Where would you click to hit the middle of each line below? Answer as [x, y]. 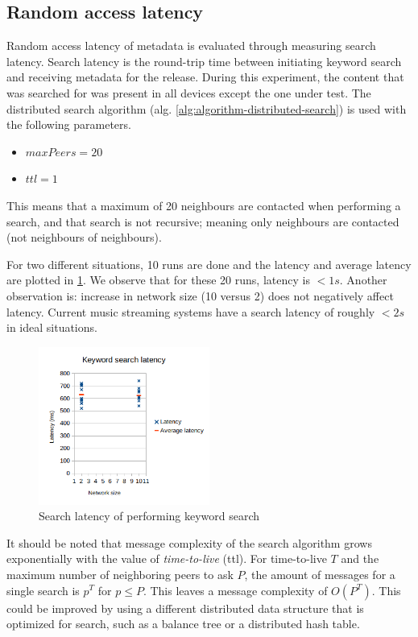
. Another [363, 280]
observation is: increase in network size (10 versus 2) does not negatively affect [200, 295]
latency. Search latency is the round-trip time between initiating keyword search [204, 61]
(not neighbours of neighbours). [84, 237]
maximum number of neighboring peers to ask [120, 574]
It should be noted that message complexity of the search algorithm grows [189, 542]
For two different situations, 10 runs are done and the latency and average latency [209, 264]
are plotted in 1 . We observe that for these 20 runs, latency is [158, 280]
